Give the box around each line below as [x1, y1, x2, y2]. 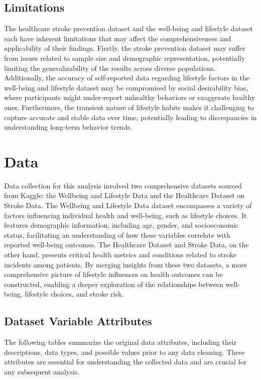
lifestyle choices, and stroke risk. [25, 289, 124, 299]
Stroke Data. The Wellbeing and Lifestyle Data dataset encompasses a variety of [4, 200, 252, 211]
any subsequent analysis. [4, 366, 80, 376]
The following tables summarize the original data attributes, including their [4, 337, 237, 347]
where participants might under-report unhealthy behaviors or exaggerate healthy [4, 92, 255, 103]
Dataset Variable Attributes [4, 313, 152, 329]
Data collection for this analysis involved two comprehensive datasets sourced [4, 180, 242, 191]
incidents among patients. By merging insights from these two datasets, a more [4, 259, 247, 269]
